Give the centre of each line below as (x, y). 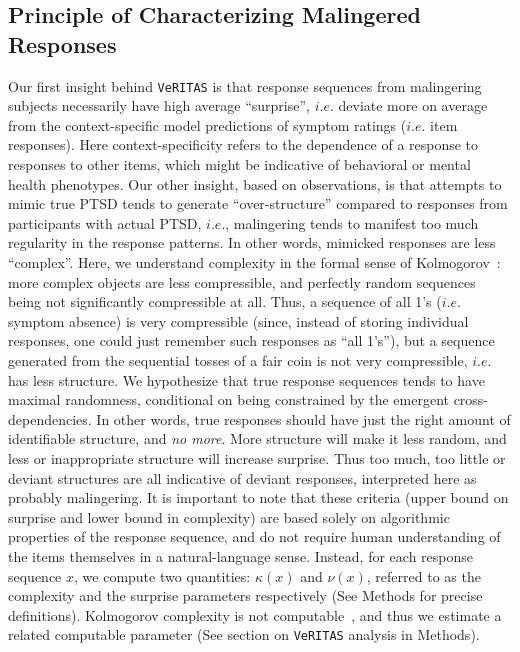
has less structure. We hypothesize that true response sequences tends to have (246, 379)
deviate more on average (413, 105)
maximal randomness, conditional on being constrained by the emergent (228, 399)
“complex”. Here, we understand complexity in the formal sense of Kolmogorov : (254, 262)
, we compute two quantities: (162, 575)
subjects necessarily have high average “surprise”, (159, 105)
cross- (471, 399)
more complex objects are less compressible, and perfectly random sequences (242, 281)
